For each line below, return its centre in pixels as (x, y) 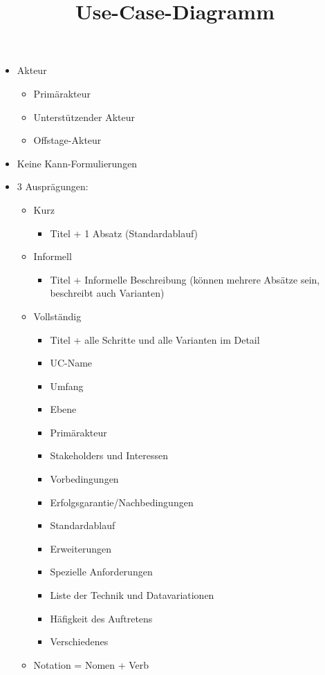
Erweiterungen (81, 548)
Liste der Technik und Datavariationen (132, 595)
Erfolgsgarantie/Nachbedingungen (122, 502)
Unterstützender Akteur (84, 117)
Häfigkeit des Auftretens (101, 618)
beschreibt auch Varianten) (107, 293)
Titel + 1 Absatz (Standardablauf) (124, 233)
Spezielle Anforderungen (101, 572)
